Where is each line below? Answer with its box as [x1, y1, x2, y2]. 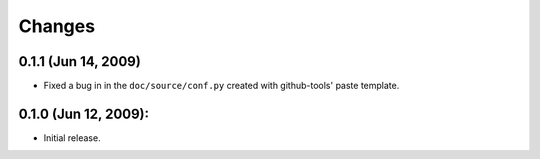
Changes [18, 15, 95, 37]
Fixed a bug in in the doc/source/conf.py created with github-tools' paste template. [43, 80, 400, 92]
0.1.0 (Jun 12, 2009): [18, 105, 150, 122]
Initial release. [43, 131, 101, 144]
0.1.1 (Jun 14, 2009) [18, 53, 142, 70]
